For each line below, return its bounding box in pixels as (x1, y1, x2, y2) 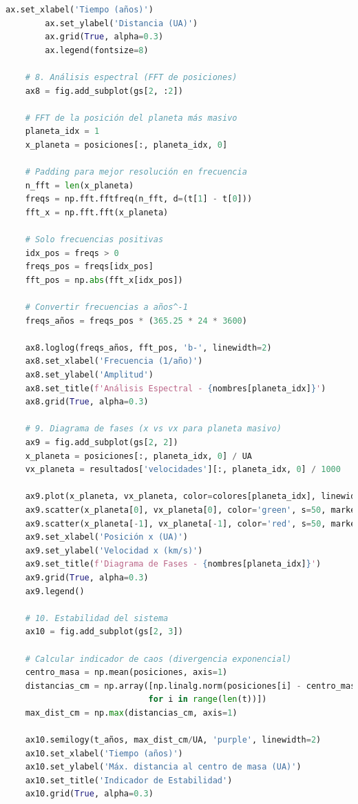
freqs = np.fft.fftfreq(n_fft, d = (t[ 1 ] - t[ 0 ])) (25, 194, 253, 204)
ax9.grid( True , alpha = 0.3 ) (25, 572, 149, 582)
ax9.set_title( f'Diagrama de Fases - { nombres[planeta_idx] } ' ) (25, 559, 322, 569)
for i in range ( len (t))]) (148, 694, 267, 705)
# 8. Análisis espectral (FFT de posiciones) (25, 72, 238, 82)
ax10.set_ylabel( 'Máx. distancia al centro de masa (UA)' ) (25, 762, 302, 772)
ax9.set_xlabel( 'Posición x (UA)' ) (25, 532, 188, 542)
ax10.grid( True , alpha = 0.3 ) (25, 789, 154, 799)
